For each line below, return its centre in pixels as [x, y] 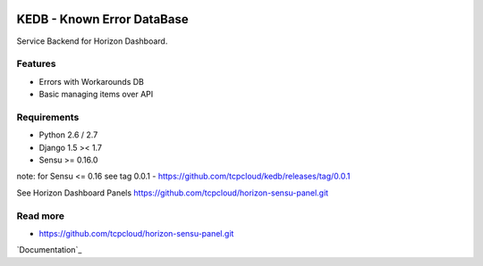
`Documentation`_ [49, 250]
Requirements [48, 117]
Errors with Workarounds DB [92, 81]
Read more [41, 216]
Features [36, 64]
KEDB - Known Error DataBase [102, 19]
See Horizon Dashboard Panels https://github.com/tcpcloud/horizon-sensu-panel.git [173, 193]
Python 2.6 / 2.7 [68, 135]
